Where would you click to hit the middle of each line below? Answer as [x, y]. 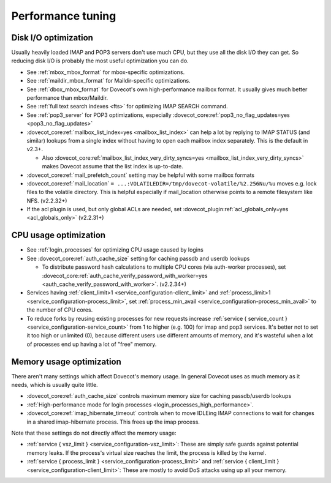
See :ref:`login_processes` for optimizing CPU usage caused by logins [115, 250]
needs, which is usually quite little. [55, 384]
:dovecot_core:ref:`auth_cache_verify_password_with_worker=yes [125, 275]
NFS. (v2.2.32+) [47, 200]
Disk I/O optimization [52, 38]
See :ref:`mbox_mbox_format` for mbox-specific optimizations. [106, 72]
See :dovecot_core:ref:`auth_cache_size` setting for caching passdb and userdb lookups [138, 258]
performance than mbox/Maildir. [67, 98]
